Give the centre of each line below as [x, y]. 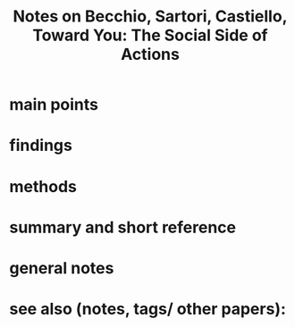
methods [43, 186]
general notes [62, 268]
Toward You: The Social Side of [150, 35]
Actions [150, 54]
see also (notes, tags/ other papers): [147, 309]
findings [41, 146]
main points [54, 105]
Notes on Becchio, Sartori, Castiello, [150, 17]
